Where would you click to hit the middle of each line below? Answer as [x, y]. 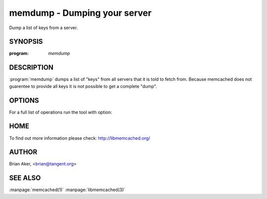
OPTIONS [24, 100]
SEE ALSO [25, 178]
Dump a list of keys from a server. [44, 28]
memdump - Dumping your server [80, 13]
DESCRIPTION [31, 67]
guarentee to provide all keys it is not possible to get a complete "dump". [83, 86]
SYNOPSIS [26, 42]
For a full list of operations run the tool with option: [61, 112]
